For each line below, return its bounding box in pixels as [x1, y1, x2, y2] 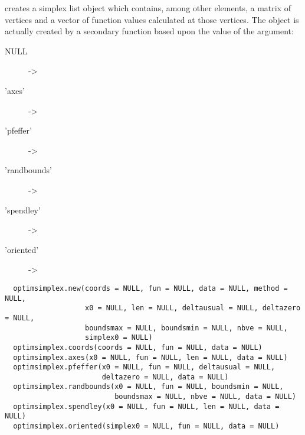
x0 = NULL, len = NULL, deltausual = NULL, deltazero [85, 304, 301, 313]
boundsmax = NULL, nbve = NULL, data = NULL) [114, 392, 296, 401]
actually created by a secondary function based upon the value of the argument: [5, 25, 294, 37]
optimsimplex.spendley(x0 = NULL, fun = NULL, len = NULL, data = [13, 402, 280, 411]
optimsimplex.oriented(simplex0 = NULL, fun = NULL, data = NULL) [13, 422, 280, 431]
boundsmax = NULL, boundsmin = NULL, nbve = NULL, [85, 323, 288, 332]
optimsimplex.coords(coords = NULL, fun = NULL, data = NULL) [13, 343, 263, 352]
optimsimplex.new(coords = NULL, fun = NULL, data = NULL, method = [13, 284, 288, 293]
